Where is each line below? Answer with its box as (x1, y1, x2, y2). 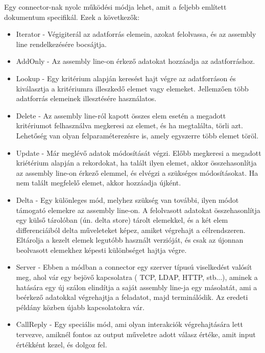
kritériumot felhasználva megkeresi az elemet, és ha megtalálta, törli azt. (16, 120, 243, 131)
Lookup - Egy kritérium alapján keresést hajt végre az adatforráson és (16, 73, 236, 83)
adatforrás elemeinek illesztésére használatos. (16, 93, 157, 104)
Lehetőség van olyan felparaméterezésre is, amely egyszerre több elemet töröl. (16, 130, 259, 140)
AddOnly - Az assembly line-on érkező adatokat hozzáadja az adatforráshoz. (16, 56, 255, 66)
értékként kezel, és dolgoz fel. (16, 339, 107, 349)
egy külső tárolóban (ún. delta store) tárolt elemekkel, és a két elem (16, 215, 228, 225)
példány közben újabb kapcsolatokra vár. (16, 301, 144, 312)
